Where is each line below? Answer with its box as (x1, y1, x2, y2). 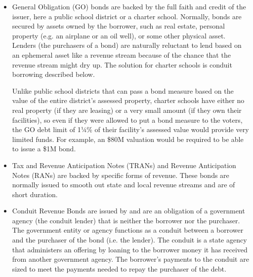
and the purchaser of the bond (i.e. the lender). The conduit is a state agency (12, 235, 247, 245)
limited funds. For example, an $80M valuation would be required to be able (12, 134, 244, 144)
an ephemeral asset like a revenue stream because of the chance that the (12, 49, 231, 60)
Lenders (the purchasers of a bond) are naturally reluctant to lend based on (12, 40, 242, 50)
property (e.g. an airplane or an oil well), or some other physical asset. (12, 30, 226, 40)
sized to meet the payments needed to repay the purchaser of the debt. (12, 263, 226, 274)
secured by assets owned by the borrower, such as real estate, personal (12, 21, 225, 31)
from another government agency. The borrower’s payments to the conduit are (12, 254, 249, 264)
